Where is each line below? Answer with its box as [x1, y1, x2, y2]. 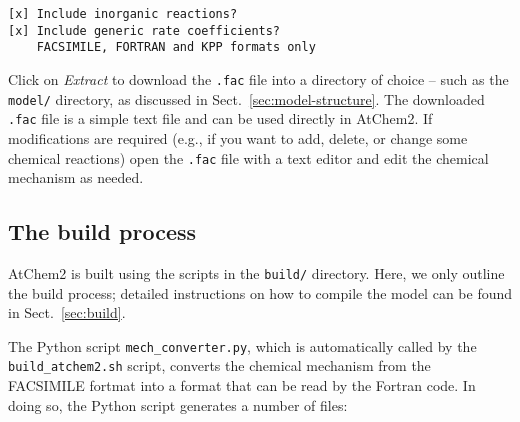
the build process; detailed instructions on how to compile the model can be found [8, 282, 513, 303]
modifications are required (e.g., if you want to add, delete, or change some [8, 127, 468, 148]
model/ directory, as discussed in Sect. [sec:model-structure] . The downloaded [8, 88, 485, 109]
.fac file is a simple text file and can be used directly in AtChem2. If [8, 108, 433, 129]
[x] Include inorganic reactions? [8, 7, 238, 21]
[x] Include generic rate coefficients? [8, 23, 281, 38]
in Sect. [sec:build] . [8, 302, 126, 323]
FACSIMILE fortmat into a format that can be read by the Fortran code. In [8, 375, 476, 396]
